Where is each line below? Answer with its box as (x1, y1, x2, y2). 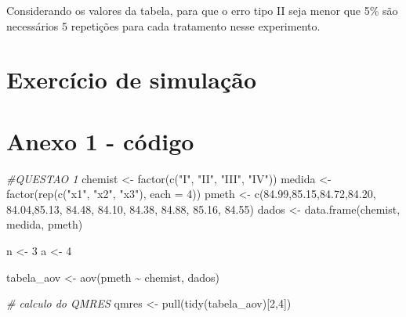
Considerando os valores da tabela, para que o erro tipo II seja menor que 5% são (6, 2, 398, 18)
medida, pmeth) (6, 216, 83, 232)
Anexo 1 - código (6, 124, 194, 157)
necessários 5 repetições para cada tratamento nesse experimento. (6, 17, 321, 34)
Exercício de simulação (6, 63, 256, 95)
